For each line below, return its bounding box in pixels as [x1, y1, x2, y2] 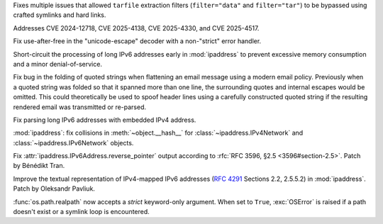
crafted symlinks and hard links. [13, 11, 106, 19]
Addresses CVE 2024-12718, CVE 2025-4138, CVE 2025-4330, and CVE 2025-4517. [13, 23, 260, 32]
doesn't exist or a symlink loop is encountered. [13, 208, 150, 216]
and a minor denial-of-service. [13, 60, 103, 68]
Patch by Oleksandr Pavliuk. [13, 184, 96, 193]
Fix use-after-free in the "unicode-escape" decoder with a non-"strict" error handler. [13, 37, 262, 45]
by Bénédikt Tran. [13, 162, 65, 170]
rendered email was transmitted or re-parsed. [13, 103, 147, 111]
